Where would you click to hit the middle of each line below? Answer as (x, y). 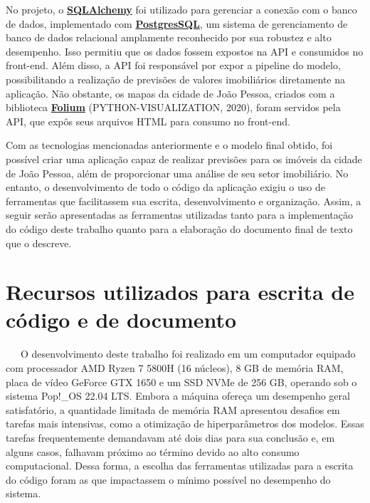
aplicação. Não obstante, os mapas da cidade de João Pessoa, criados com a (170, 93)
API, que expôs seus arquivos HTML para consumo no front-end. (148, 121)
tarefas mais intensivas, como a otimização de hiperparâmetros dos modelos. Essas (185, 424)
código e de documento (121, 320)
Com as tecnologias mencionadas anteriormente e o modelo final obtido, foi (169, 145)
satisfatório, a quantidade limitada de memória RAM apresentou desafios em (173, 409)
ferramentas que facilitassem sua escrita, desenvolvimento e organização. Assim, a (184, 201)
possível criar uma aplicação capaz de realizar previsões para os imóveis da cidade (184, 159)
